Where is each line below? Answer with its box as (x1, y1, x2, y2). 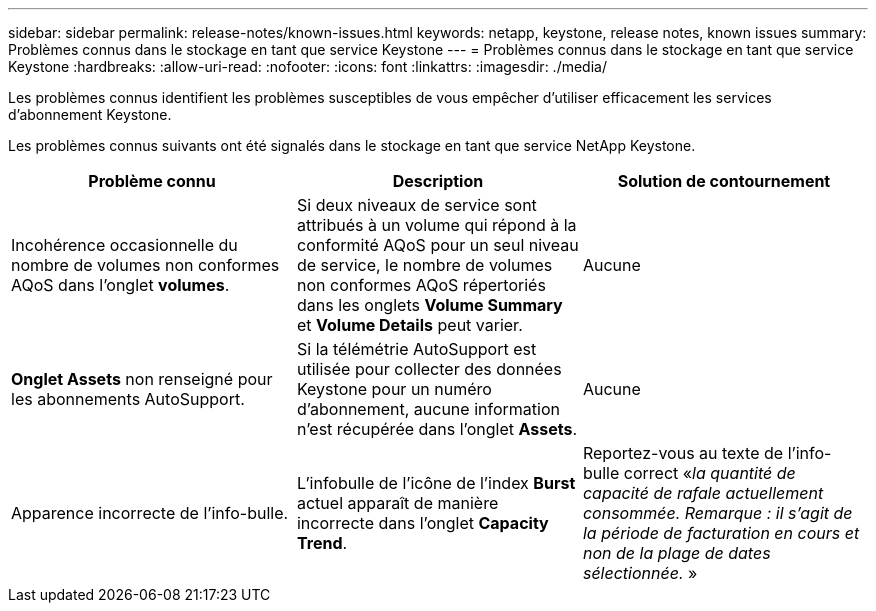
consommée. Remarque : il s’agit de (582, 503, 853, 523)
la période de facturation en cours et (582, 523, 860, 543)
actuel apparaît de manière (296, 493, 499, 513)
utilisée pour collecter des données (296, 359, 562, 379)
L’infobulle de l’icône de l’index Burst (296, 473, 576, 493)
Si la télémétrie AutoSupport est (296, 339, 537, 359)
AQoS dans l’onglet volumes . (11, 275, 230, 295)
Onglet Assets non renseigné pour (11, 369, 273, 389)
